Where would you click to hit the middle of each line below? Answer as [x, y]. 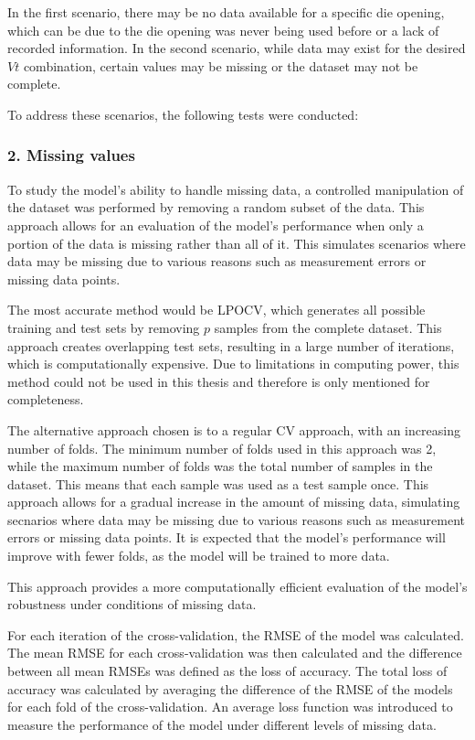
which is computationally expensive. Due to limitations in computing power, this [233, 364]
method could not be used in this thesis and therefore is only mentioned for [219, 381]
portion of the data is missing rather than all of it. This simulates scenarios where [237, 243]
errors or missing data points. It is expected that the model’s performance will [227, 537]
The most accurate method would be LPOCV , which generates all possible [216, 310]
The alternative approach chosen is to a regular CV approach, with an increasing [234, 429]
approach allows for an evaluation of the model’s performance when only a [216, 225]
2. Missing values [71, 155]
